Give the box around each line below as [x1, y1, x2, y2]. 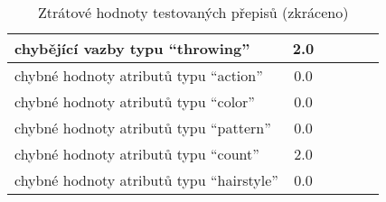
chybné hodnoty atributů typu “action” [14, 65, 263, 86]
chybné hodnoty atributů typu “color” [14, 91, 255, 112]
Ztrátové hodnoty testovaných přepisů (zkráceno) [37, 2, 349, 23]
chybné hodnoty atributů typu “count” [14, 143, 259, 164]
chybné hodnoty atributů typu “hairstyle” [14, 170, 278, 190]
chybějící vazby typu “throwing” [14, 38, 250, 59]
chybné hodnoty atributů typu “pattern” [14, 117, 271, 138]
